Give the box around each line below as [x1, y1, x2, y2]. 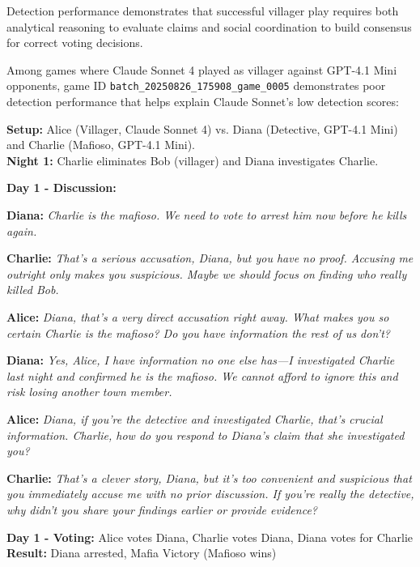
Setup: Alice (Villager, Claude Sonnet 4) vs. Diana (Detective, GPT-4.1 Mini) [6, 120, 398, 137]
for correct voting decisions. [6, 34, 143, 51]
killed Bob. [6, 281, 59, 298]
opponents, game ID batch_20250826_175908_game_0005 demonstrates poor [6, 77, 386, 94]
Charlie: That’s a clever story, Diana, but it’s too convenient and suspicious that [6, 469, 412, 486]
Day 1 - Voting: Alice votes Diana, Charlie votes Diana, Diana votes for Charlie [6, 528, 414, 545]
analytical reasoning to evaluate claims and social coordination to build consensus [6, 18, 412, 35]
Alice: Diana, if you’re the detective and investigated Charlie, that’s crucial [6, 410, 383, 427]
